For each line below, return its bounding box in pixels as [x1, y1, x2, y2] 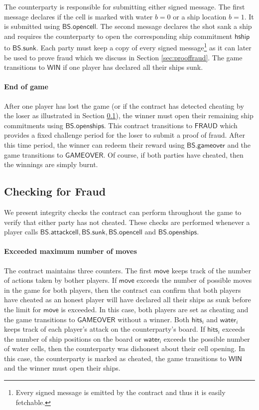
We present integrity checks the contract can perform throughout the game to [4, 206, 242, 217]
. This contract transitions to [104, 120, 193, 130]
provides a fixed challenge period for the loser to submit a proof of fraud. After [4, 130, 245, 140]
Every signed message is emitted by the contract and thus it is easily [15, 387, 226, 398]
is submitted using [4, 21, 60, 31]
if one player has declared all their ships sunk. [63, 62, 203, 72]
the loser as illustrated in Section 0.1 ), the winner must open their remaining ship [4, 110, 254, 121]
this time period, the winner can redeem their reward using [4, 139, 185, 150]
